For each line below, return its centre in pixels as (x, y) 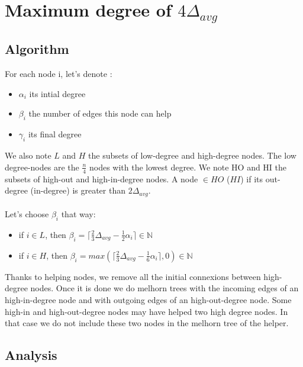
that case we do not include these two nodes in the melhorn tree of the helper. (147, 323)
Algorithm (37, 49)
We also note (28, 155)
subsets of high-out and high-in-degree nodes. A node (101, 178)
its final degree (55, 134)
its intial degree (57, 93)
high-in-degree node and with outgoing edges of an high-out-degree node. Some (148, 299)
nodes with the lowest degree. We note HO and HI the (188, 167)
